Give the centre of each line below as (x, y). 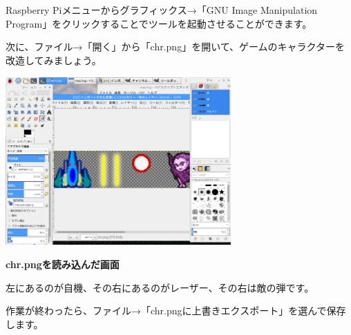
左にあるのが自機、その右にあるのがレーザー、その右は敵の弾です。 (160, 287)
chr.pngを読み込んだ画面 (63, 264)
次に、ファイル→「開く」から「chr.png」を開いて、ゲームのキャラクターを (175, 47)
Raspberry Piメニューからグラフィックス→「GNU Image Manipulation (162, 10)
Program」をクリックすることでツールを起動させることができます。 (159, 23)
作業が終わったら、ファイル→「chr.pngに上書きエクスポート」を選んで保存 (176, 311)
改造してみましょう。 (54, 60)
